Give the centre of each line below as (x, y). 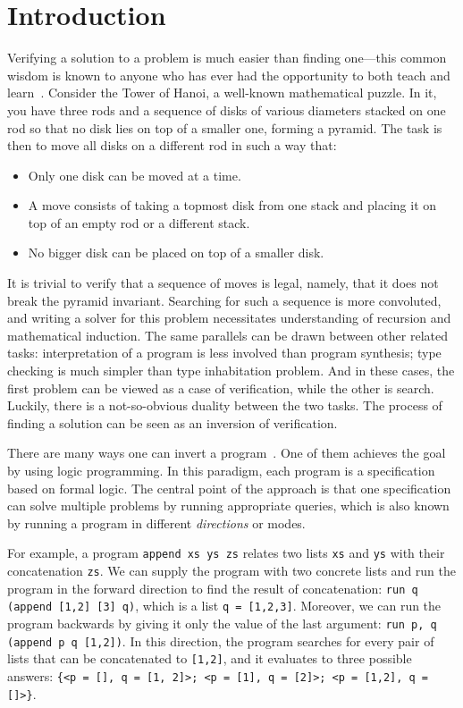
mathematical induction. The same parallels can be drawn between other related (228, 335)
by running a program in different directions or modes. (156, 523)
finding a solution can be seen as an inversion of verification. (173, 422)
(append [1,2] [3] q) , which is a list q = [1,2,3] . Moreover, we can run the (224, 606)
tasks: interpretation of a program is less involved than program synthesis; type (224, 353)
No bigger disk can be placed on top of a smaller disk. (176, 253)
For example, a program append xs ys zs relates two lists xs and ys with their (226, 553)
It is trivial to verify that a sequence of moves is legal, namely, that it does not (223, 283)
